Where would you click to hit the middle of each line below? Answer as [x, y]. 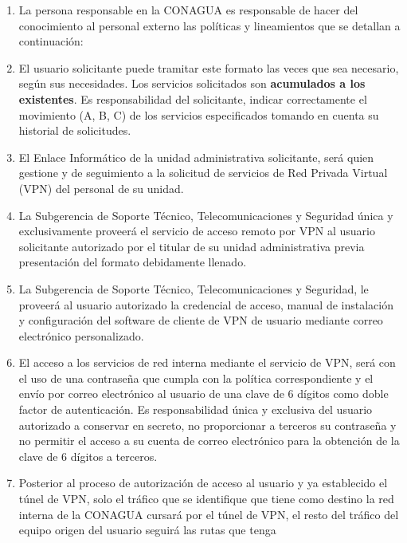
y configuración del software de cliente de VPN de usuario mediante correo [201, 320]
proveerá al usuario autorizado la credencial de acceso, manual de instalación [206, 304]
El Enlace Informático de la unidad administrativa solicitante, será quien [196, 157]
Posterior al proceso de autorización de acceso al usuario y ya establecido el [203, 483]
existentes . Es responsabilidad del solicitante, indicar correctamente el [193, 98]
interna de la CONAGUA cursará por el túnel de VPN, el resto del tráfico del [209, 514]
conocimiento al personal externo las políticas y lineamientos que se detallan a [209, 25]
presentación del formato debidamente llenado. [133, 262]
